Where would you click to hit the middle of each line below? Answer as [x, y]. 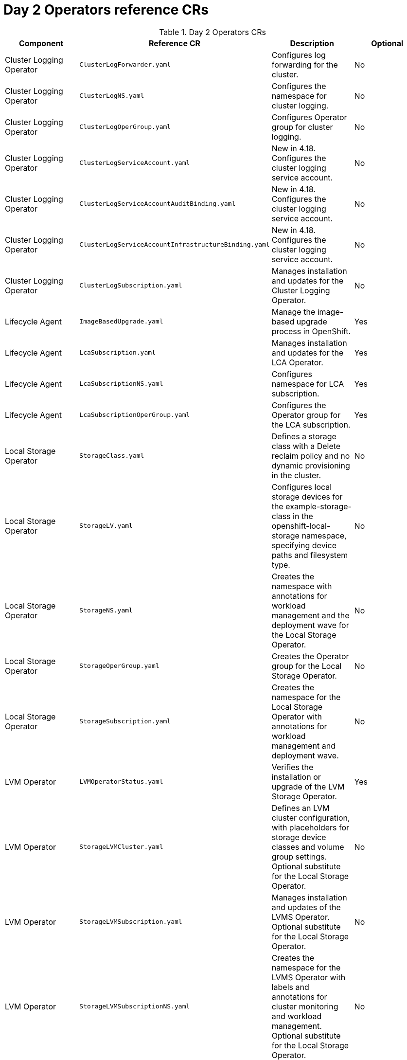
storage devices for [307, 496]
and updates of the [306, 907]
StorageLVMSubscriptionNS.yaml [135, 1006]
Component [41, 43]
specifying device [304, 545]
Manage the [293, 312]
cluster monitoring [305, 1006]
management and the [310, 615]
